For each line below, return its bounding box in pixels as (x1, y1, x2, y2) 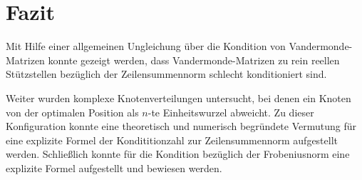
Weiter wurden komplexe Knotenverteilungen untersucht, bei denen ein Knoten (6, 90, 351, 105)
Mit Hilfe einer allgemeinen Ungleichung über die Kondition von (6, 39, 286, 54)
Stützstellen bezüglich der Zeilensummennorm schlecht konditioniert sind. (6, 66, 327, 81)
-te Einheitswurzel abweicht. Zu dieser (148, 104, 314, 119)
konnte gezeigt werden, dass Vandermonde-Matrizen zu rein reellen (48, 52, 340, 67)
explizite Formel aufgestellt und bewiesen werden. (6, 160, 222, 175)
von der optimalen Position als (6, 104, 139, 119)
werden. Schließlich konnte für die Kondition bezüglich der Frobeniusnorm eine (6, 146, 350, 161)
